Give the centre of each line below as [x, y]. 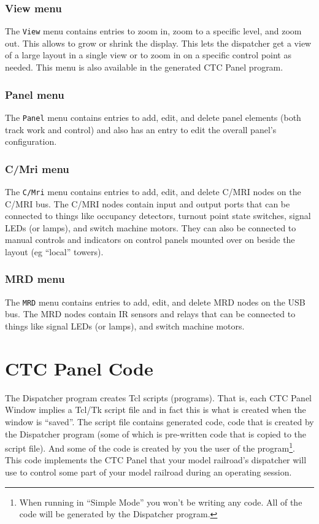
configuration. [31, 141]
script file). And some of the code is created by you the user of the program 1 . [150, 447]
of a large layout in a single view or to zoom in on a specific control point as [148, 55]
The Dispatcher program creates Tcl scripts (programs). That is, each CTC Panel [159, 397]
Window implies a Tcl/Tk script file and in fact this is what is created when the [156, 410]
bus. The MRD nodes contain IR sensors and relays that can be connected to [150, 314]
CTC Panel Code [79, 368]
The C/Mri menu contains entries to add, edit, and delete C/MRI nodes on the [153, 191]
